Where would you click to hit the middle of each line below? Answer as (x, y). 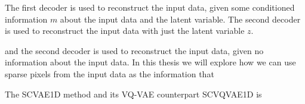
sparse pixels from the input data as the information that (110, 73)
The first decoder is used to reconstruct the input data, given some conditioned (150, 7)
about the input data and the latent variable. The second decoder (180, 19)
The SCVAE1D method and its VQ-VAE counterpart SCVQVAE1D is (133, 94)
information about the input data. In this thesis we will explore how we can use (150, 62)
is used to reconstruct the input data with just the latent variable (125, 31)
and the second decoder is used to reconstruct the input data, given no (134, 50)
